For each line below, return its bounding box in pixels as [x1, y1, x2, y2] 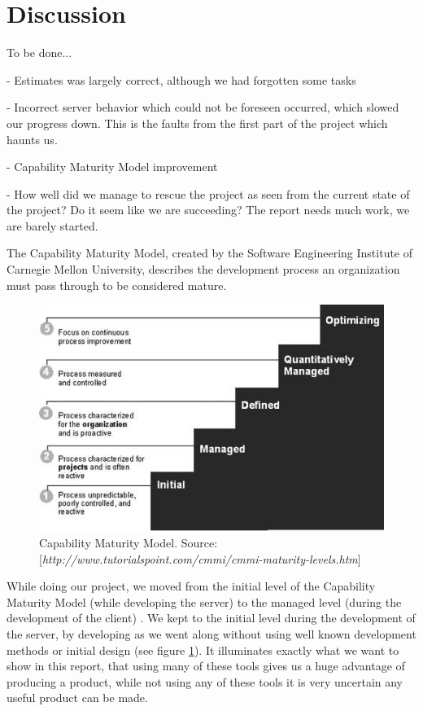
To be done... [7, 44, 72, 61]
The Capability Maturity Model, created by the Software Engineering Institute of [7, 244, 413, 261]
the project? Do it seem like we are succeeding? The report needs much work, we [7, 201, 410, 218]
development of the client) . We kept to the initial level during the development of [7, 609, 416, 626]
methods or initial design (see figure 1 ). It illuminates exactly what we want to [7, 641, 399, 658]
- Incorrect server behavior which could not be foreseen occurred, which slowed [7, 99, 399, 116]
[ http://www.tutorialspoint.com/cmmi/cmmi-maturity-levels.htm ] [39, 550, 361, 567]
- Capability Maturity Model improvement [7, 158, 218, 175]
